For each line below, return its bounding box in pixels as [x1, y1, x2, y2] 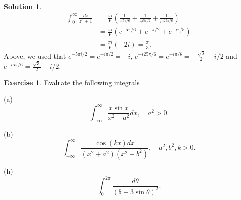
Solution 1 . [4, 1, 42, 11]
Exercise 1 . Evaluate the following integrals [4, 77, 140, 87]
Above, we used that [4, 50, 66, 61]
